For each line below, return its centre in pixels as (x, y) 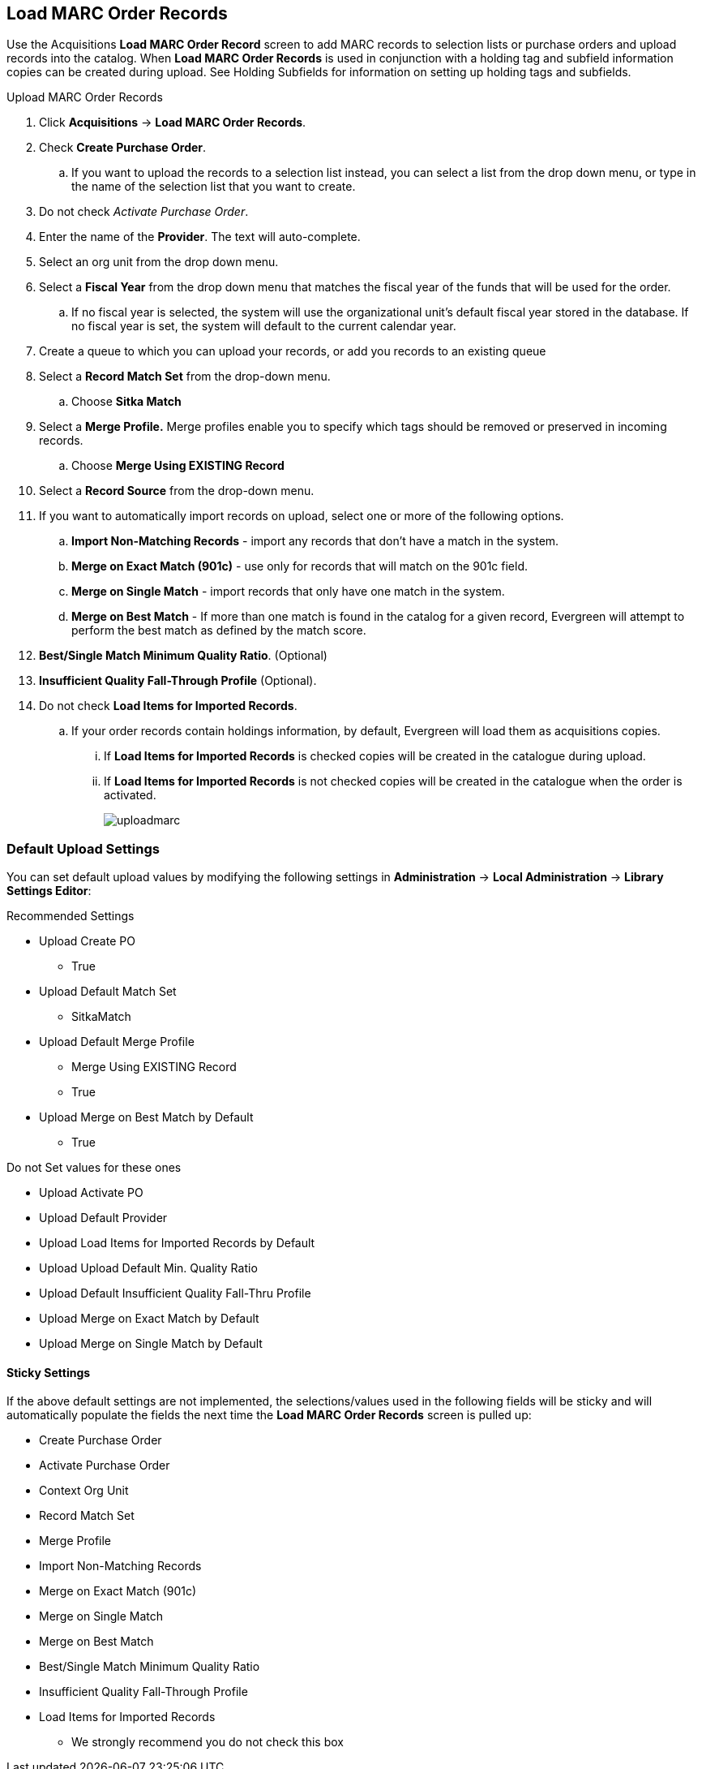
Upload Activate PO (91, 1193)
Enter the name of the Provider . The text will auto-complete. (200, 237)
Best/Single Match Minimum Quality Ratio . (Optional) (183, 656)
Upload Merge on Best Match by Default (146, 1117)
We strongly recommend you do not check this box (208, 1742)
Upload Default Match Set (108, 992)
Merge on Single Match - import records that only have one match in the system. (288, 592)
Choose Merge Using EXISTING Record (178, 466)
